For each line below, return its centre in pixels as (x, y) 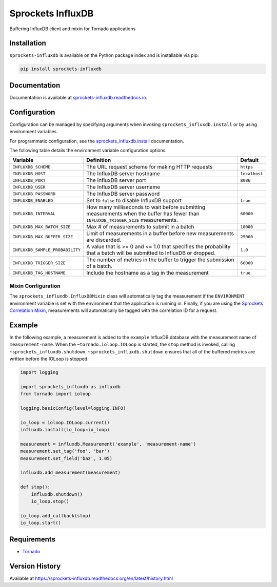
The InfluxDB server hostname (123, 174)
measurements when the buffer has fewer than (143, 214)
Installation (28, 43)
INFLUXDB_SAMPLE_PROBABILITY (47, 250)
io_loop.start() (41, 523)
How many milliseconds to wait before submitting (146, 207)
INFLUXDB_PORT (29, 180)
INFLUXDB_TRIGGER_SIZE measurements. (132, 220)
